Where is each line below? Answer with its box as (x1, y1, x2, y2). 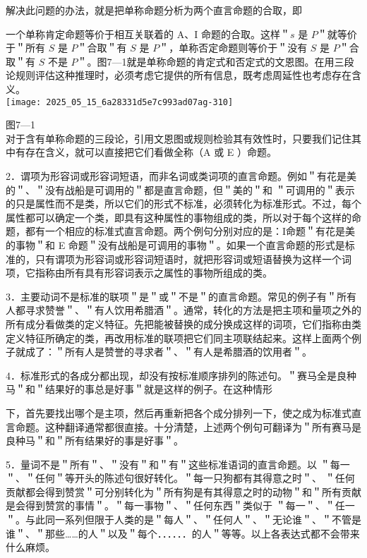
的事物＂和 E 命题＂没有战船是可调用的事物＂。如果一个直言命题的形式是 (6, 237, 345, 252)
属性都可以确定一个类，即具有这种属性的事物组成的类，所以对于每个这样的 (6, 210, 351, 224)
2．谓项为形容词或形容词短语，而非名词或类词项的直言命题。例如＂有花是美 (6, 169, 356, 183)
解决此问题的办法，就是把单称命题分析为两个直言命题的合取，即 (6, 3, 302, 17)
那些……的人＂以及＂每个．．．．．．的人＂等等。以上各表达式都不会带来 (44, 526, 360, 540)
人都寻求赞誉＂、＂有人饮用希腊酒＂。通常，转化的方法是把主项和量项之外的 (6, 303, 361, 317)
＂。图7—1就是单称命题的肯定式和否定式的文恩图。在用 (77, 54, 335, 68)
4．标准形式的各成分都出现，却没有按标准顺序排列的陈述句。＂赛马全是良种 (6, 368, 356, 382)
